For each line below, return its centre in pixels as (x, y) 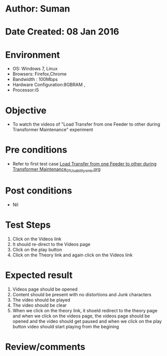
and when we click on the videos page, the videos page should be (81, 316)
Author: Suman (38, 9)
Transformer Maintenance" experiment (53, 130)
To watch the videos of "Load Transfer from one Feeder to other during (86, 124)
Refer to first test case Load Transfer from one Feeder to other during (85, 164)
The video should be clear (39, 305)
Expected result (39, 275)
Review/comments (45, 347)
